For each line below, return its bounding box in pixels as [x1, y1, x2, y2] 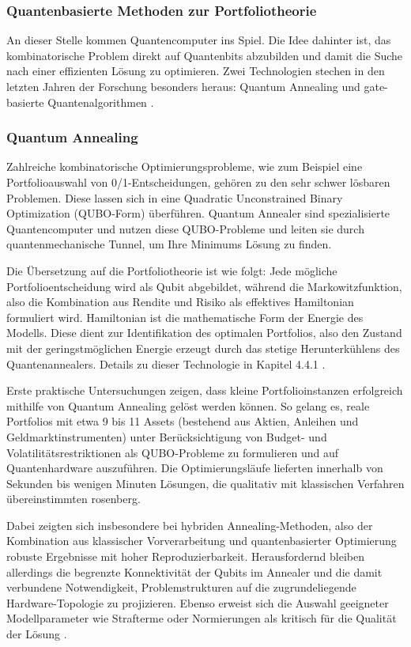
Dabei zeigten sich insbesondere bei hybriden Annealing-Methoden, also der [6, 516, 373, 533]
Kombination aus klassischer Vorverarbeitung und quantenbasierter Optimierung [6, 532, 397, 549]
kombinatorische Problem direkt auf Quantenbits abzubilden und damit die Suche [6, 47, 403, 63]
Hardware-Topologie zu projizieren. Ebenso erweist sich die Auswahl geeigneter [6, 594, 389, 611]
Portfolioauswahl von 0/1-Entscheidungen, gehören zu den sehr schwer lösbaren [6, 174, 390, 190]
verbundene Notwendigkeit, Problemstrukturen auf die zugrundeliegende [6, 579, 356, 596]
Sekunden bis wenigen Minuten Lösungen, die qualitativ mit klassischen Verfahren [6, 475, 405, 491]
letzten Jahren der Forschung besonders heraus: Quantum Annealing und [6, 78, 360, 94]
